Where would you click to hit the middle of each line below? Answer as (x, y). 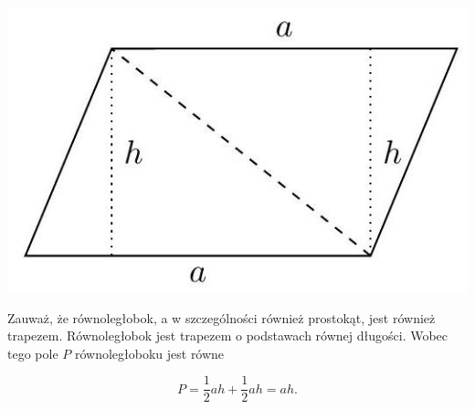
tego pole (33, 353)
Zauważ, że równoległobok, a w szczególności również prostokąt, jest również (222, 317)
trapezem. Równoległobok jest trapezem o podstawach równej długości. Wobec (228, 336)
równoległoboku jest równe (149, 353)
